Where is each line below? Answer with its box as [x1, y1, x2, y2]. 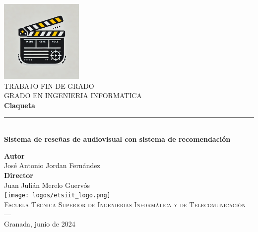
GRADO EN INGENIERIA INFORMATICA [4, 90, 142, 101]
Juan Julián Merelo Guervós [4, 179, 90, 190]
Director [4, 170, 33, 180]
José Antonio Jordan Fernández [4, 160, 100, 171]
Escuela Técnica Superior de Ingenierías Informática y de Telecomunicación [4, 199, 246, 209]
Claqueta [4, 100, 35, 110]
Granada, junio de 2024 [4, 218, 75, 229]
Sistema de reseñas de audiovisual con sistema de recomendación [4, 134, 231, 144]
